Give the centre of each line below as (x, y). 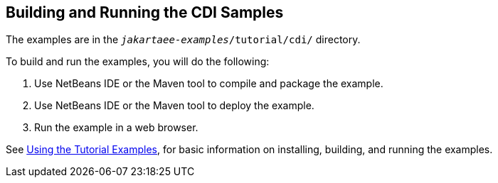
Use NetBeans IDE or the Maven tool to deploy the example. (174, 106)
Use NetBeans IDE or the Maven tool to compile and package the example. (209, 84)
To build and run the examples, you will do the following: (138, 62)
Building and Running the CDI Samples (145, 12)
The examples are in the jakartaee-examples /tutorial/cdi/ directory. (183, 40)
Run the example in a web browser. (116, 128)
